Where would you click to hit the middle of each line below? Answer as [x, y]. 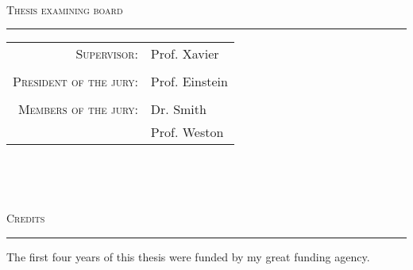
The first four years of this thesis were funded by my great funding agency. [188, 256]
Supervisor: [107, 54]
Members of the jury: [78, 109]
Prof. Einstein [189, 82]
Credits [26, 218]
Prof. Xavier [185, 54]
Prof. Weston [187, 132]
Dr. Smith [178, 109]
